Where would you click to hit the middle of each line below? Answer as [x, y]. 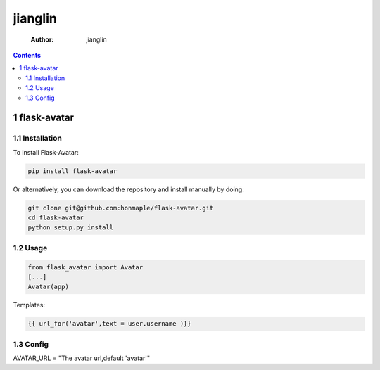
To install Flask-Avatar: [46, 152]
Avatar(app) [49, 287]
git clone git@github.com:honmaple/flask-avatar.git [121, 208]
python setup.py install [71, 228]
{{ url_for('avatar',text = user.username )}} [109, 324]
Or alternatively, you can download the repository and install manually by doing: [128, 189]
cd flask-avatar [56, 218]
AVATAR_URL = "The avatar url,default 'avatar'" [82, 358]
